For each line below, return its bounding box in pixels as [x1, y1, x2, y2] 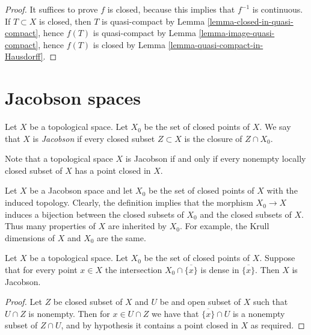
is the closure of [184, 132, 242, 144]
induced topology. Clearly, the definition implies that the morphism [5, 196, 253, 209]
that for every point [5, 263, 78, 276]
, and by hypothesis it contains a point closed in [61, 319, 238, 331]
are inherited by [108, 220, 167, 232]
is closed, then [39, 14, 91, 27]
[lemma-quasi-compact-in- [168, 38, 263, 51]
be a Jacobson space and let [29, 184, 133, 197]
